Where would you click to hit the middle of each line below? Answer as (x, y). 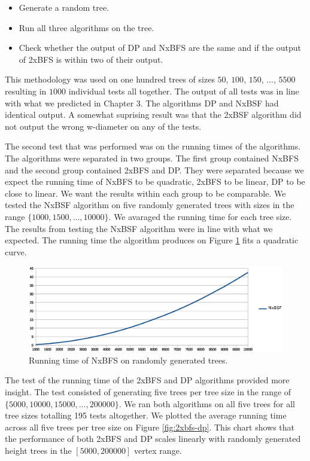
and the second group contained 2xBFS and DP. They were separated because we (154, 170)
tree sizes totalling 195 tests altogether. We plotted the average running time (146, 415)
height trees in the (38, 450)
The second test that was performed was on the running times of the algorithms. (153, 146)
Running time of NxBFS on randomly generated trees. (128, 360)
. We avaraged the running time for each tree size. (200, 216)
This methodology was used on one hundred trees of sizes (110, 79)
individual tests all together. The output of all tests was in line (184, 91)
